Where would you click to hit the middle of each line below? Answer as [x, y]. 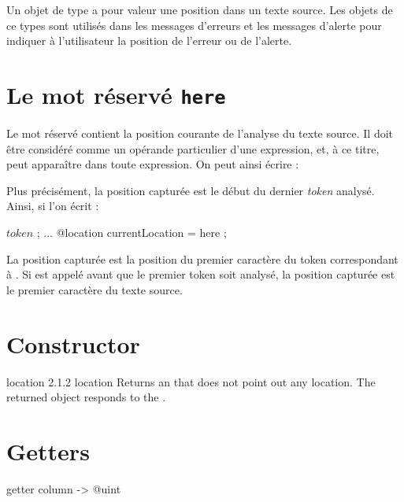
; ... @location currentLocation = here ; [132, 232]
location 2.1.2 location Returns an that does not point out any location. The [191, 381]
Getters [48, 450]
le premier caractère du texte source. [95, 289]
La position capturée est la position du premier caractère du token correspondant [202, 258]
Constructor [73, 343]
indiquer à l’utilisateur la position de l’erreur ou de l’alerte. [149, 41]
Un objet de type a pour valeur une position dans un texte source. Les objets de [200, 9]
